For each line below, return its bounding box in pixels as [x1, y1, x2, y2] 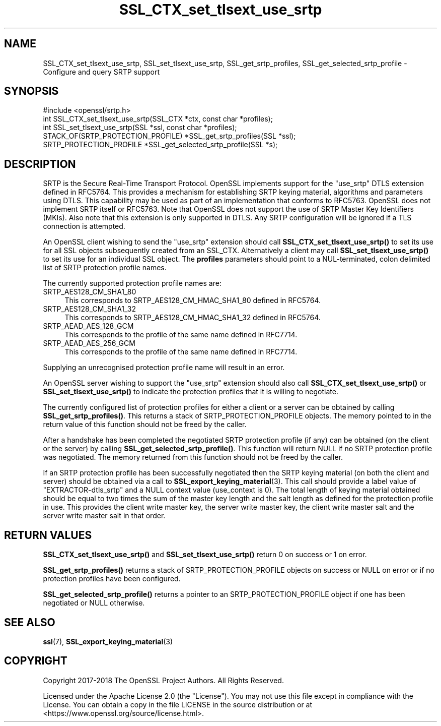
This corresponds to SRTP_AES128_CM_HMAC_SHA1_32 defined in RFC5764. [64, 313, 321, 322]
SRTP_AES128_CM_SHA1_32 [43, 305, 136, 314]
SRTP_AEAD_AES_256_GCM [43, 339, 135, 348]
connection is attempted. [43, 222, 125, 231]
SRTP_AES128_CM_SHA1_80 [43, 287, 136, 296]
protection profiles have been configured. [43, 574, 181, 583]
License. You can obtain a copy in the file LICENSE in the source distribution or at [43, 700, 313, 709]
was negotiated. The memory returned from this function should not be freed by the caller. [43, 453, 343, 462]
